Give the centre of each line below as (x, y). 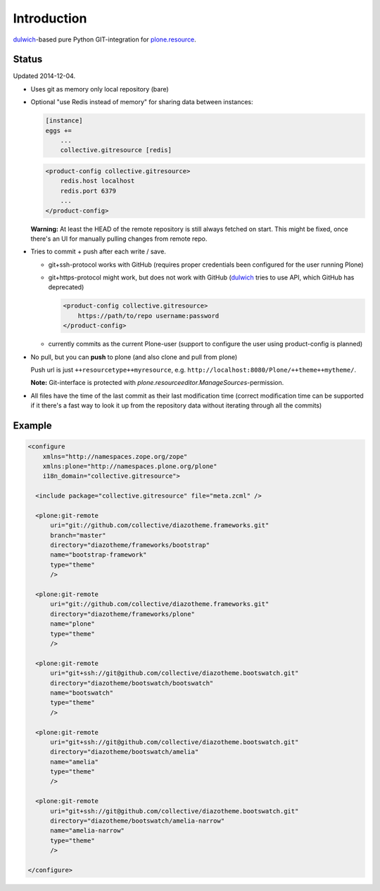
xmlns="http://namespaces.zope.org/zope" (115, 456)
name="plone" (72, 624)
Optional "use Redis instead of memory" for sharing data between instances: (142, 102)
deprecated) (66, 287)
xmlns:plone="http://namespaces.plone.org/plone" (130, 466)
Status (28, 59)
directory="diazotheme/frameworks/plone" (122, 614)
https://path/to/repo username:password (148, 316)
